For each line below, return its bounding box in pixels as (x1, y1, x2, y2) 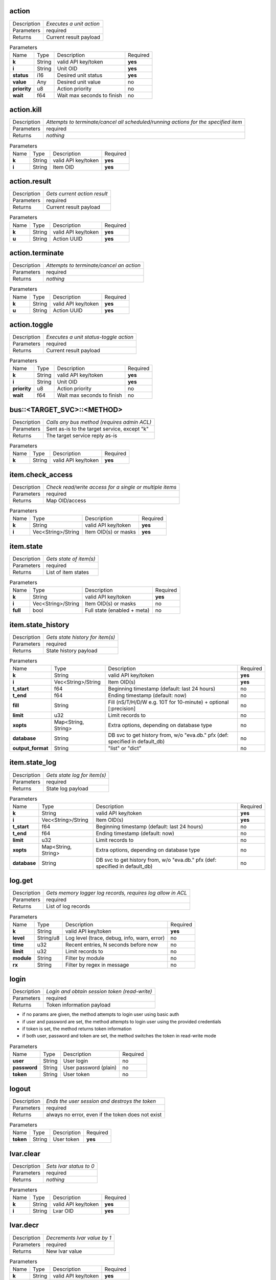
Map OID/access (46, 497, 86, 504)
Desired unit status (57, 72, 103, 79)
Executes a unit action (46, 20, 100, 27)
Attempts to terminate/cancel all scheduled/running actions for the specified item (46, 118, 242, 125)
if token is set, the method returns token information (22, 1026, 132, 1032)
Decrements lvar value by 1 (46, 1234, 112, 1241)
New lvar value (46, 1247, 82, 1254)
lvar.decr (9, 1221, 39, 1230)
